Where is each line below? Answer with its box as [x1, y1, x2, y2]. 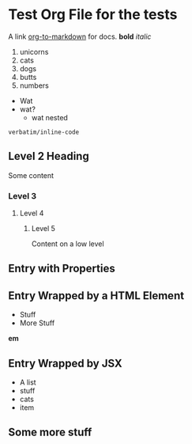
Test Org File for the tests [8, 6, 178, 24]
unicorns [19, 47, 49, 56]
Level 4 [19, 208, 44, 218]
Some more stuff [8, 426, 92, 439]
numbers [19, 81, 50, 90]
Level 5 [31, 224, 55, 233]
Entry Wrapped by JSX [8, 356, 122, 370]
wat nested [31, 112, 69, 122]
